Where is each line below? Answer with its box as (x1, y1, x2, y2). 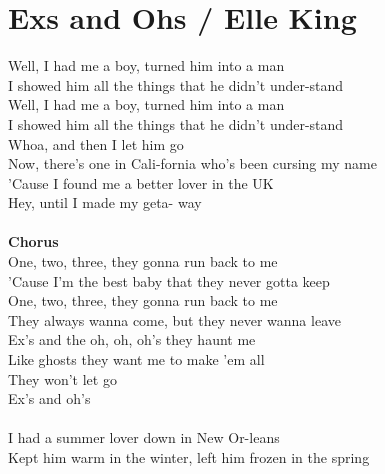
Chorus (8, 231, 59, 252)
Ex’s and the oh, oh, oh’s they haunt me (8, 329, 256, 350)
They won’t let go (8, 368, 117, 389)
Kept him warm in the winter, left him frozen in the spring (8, 447, 370, 467)
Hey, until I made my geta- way (8, 192, 202, 213)
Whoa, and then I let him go (8, 133, 184, 154)
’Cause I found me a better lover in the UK (8, 172, 274, 193)
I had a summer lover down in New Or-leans (8, 427, 280, 448)
